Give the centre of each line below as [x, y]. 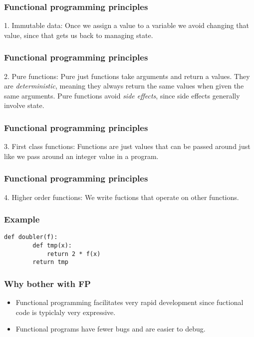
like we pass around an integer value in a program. [81, 156]
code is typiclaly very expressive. [66, 312]
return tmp [50, 262]
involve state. [24, 105]
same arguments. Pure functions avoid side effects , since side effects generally [122, 95]
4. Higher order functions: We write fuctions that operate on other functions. [122, 197]
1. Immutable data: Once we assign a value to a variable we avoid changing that [127, 25]
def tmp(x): [52, 246]
